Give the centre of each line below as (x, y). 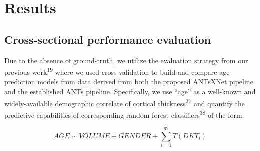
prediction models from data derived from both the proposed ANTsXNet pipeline (129, 82)
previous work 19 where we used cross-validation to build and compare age (117, 71)
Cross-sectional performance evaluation (108, 39)
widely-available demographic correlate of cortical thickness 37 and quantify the (125, 102)
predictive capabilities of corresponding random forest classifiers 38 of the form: (124, 114)
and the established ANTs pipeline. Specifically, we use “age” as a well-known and (130, 92)
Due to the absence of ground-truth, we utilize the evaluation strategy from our (126, 60)
